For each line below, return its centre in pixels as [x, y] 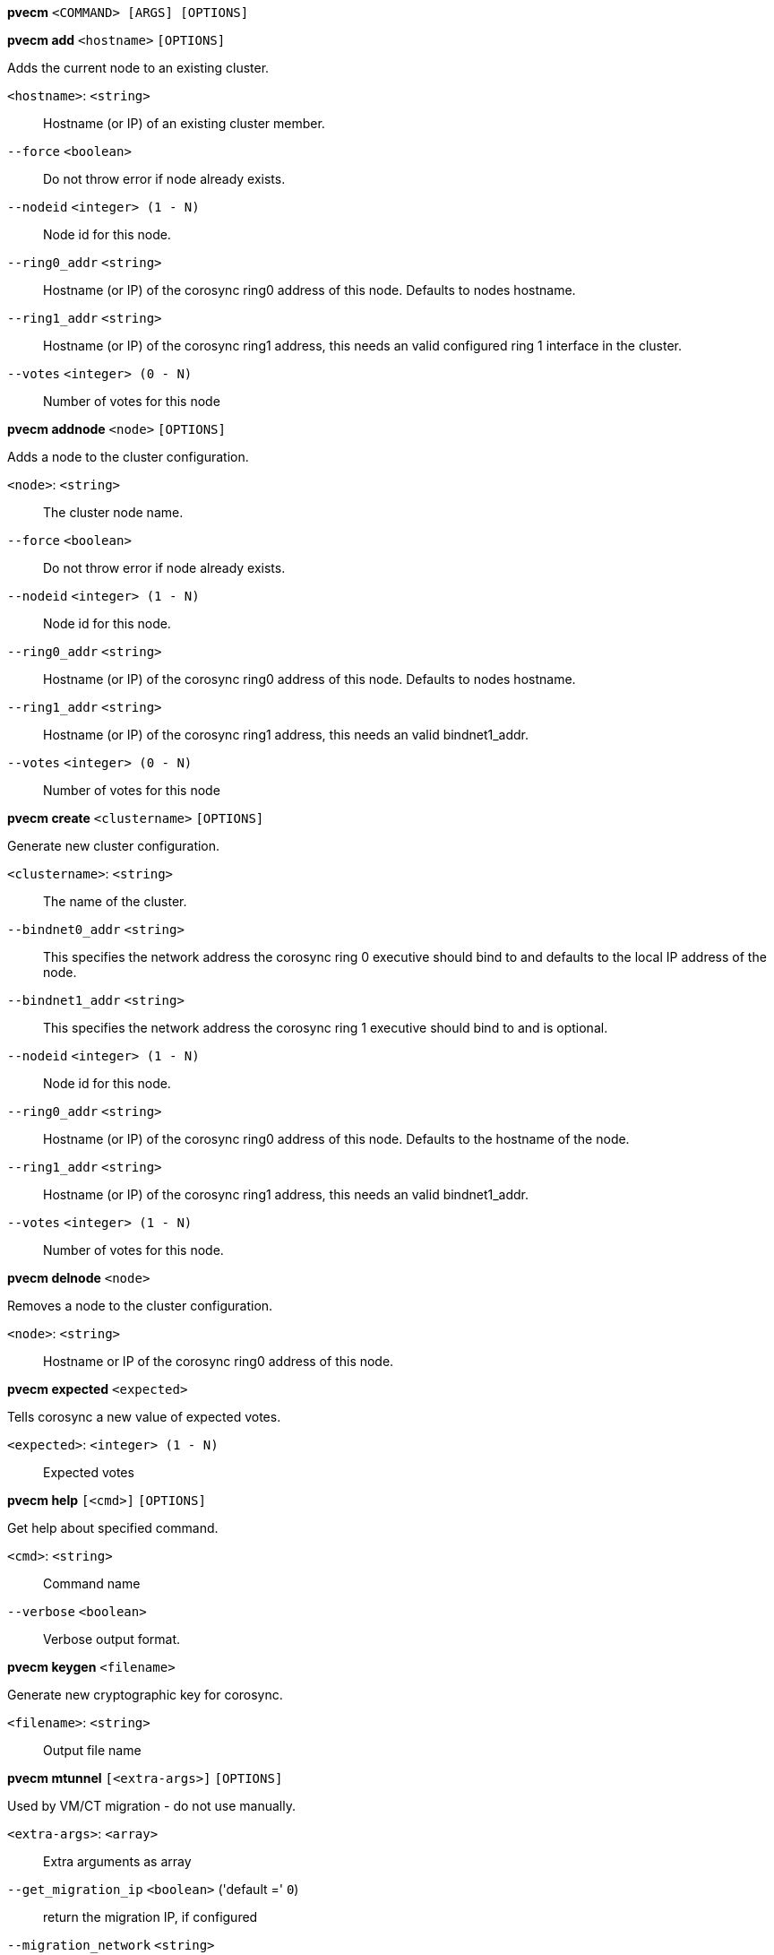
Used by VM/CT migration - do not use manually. [151, 1806]
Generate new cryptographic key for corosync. [145, 1695]
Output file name [92, 1750]
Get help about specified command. [113, 1528]
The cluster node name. [113, 512]
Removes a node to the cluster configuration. [140, 1306]
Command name [92, 1583]
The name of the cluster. [115, 901]
